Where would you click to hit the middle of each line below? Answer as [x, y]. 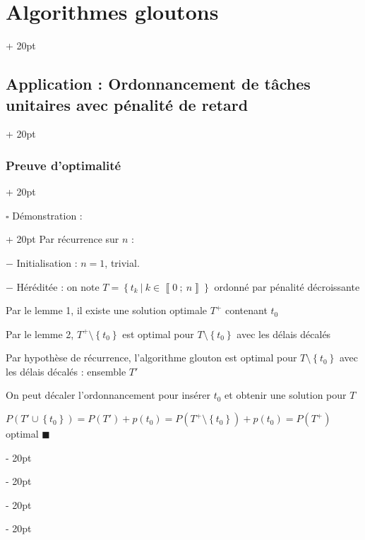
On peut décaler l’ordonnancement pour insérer [108, 395]
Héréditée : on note [58, 286]
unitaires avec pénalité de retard [127, 104]
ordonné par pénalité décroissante [287, 286]
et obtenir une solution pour [286, 395]
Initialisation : [47, 262]
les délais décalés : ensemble [66, 371]
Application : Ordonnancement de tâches [158, 84]
